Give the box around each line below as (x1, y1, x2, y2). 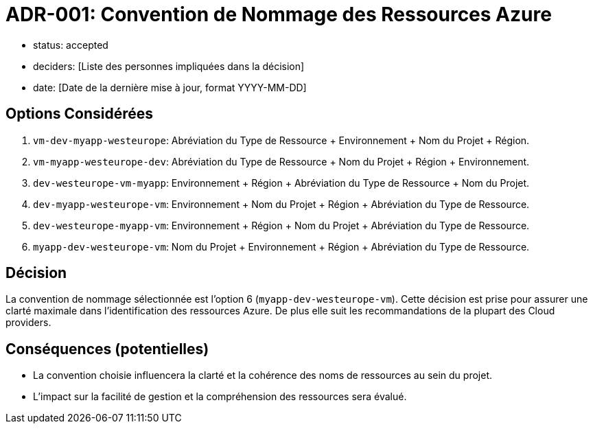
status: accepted (33, 38, 108, 51)
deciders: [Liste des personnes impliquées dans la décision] (33, 60, 305, 72)
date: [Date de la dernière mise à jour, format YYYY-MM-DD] (33, 81, 307, 93)
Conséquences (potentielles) (5, 340, 209, 358)
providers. (5, 316, 51, 329)
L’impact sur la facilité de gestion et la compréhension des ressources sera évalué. (33, 391, 407, 403)
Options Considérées (5, 105, 153, 123)
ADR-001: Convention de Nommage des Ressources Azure (5, 3, 552, 26)
